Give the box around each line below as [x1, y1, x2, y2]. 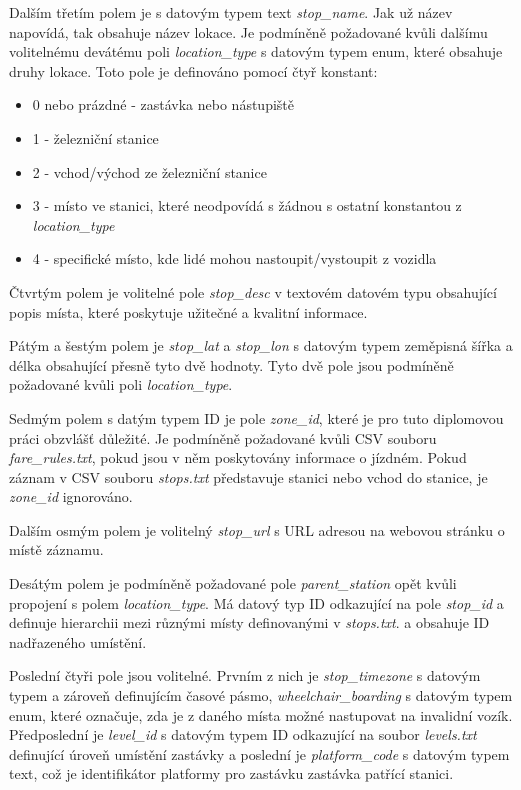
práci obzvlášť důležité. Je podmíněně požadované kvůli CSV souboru [9, 427, 437, 448]
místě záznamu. [9, 539, 104, 560]
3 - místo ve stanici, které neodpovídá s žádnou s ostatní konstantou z [32, 195, 462, 216]
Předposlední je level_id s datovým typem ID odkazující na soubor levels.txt [9, 724, 477, 745]
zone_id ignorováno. [9, 486, 133, 507]
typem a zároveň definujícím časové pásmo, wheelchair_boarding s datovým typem [9, 685, 513, 706]
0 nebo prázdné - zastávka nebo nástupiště [32, 94, 295, 115]
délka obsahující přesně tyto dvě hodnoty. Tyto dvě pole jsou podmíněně [9, 354, 454, 375]
